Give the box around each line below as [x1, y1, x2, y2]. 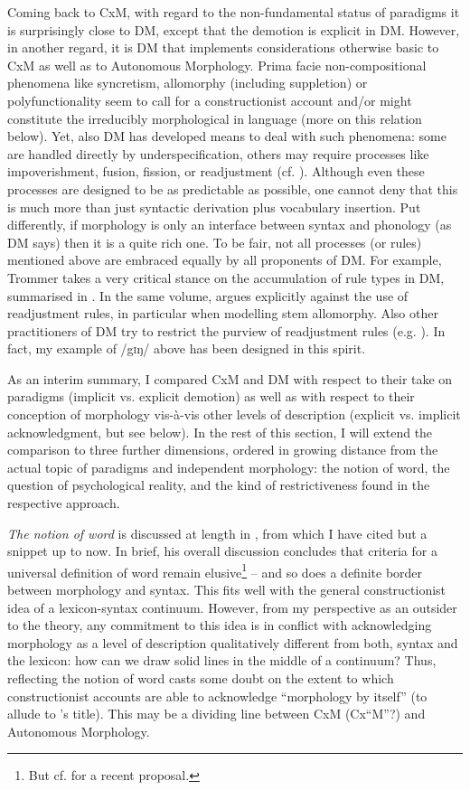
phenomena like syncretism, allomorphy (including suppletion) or [7, 73, 368, 92]
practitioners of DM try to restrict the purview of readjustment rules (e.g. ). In [7, 321, 446, 340]
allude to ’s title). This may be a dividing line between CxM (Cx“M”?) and [7, 704, 426, 723]
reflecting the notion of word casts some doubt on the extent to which [7, 669, 394, 688]
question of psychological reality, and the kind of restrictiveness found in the [7, 475, 430, 494]
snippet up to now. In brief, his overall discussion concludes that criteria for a [7, 541, 437, 560]
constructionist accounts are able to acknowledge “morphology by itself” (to [7, 686, 428, 705]
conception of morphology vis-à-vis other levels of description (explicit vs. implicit [7, 405, 461, 424]
